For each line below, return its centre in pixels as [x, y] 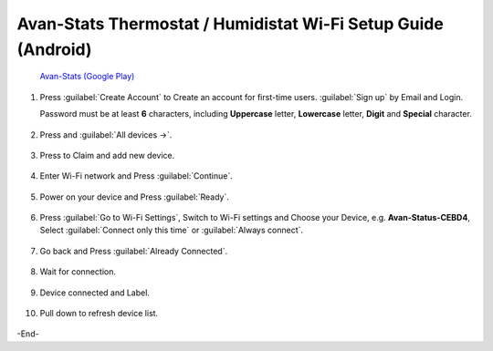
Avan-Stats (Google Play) [87, 77]
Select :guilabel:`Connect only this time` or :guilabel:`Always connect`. [172, 230]
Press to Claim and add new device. [107, 155]
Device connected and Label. [95, 293]
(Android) [54, 49]
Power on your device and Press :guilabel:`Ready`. [135, 197]
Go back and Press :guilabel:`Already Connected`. [134, 251]
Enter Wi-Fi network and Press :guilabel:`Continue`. [136, 176]
